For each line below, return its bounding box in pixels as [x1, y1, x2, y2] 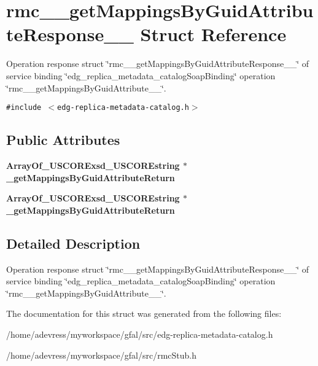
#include [6, 103, 42, 112]
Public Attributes [6, 130, 120, 149]
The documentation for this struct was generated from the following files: [6, 307, 282, 320]
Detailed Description [6, 233, 141, 252]
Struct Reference [140, 21, 287, 47]
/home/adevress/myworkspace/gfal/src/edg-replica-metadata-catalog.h [6, 327, 273, 340]
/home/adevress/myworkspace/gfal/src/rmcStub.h [6, 348, 197, 361]
